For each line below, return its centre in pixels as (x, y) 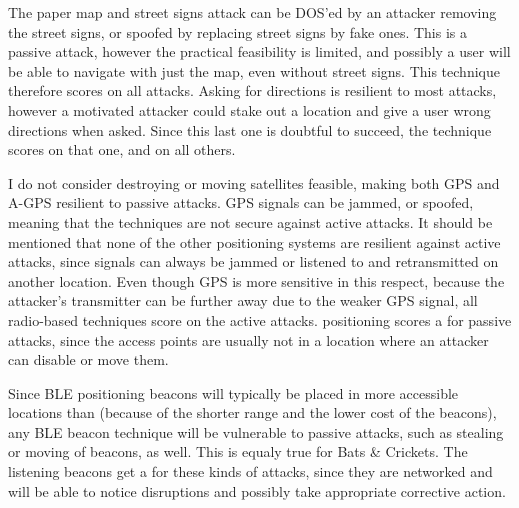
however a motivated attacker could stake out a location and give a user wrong (249, 109)
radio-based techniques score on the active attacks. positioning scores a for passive (260, 319)
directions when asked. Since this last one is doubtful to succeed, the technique (250, 129)
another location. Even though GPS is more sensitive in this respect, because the (256, 280)
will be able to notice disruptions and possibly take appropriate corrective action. (257, 490)
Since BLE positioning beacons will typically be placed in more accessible (233, 392)
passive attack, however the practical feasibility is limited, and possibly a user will (259, 51)
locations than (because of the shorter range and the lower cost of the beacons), (252, 412)
